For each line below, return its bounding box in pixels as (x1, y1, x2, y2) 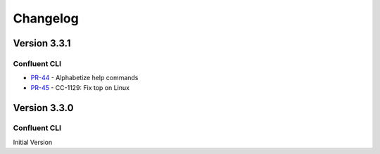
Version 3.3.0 (13, 102, 74, 114)
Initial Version (13, 138, 53, 146)
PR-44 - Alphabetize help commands (30, 74, 139, 82)
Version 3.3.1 (13, 37, 71, 49)
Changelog (13, 11, 79, 26)
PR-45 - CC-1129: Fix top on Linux (30, 83, 130, 91)
